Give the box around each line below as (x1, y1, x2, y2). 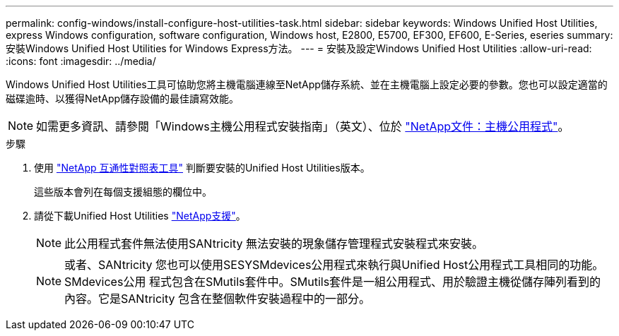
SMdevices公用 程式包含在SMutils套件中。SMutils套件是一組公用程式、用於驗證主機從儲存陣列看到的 (64, 275, 601, 289)
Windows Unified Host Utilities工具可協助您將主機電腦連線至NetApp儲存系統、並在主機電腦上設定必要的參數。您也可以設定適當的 (6, 78, 608, 90)
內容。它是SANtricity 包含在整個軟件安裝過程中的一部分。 (64, 292, 371, 306)
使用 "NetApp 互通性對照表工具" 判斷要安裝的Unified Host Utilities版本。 (34, 162, 370, 174)
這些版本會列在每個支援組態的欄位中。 (34, 186, 212, 198)
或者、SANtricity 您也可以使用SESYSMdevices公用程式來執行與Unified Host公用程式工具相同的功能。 (64, 258, 604, 272)
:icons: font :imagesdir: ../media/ (6, 55, 156, 67)
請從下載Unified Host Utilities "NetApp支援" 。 (34, 210, 246, 222)
